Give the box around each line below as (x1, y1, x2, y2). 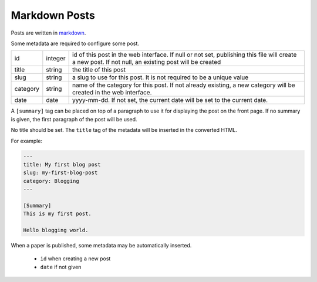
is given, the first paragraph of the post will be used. (11, 115, 137, 123)
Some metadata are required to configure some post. (11, 40, 139, 47)
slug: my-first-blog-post (23, 169, 98, 176)
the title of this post (72, 66, 126, 74)
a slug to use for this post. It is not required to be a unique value (72, 73, 249, 81)
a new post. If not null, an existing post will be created (72, 58, 221, 66)
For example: (11, 137, 43, 144)
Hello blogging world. (23, 227, 89, 233)
